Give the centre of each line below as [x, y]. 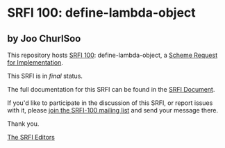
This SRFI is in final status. [45, 76]
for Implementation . [35, 63]
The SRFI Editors [31, 137]
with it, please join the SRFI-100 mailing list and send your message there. [113, 110]
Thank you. [23, 124]
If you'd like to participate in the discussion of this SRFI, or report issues [110, 103]
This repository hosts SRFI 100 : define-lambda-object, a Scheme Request [112, 55]
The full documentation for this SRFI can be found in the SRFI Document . [111, 89]
